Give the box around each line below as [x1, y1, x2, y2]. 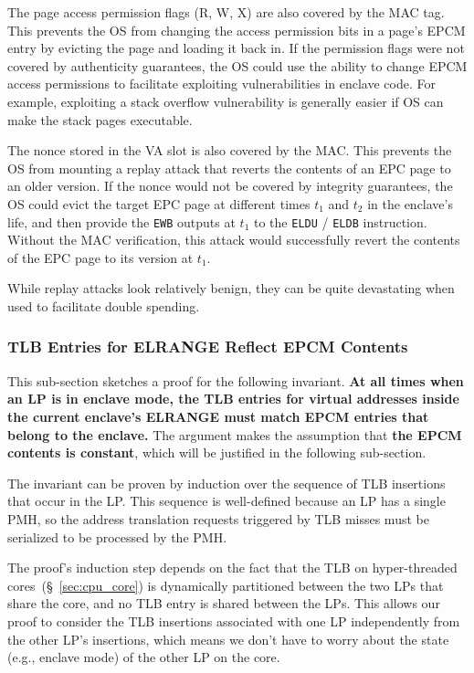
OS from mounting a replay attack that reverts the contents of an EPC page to [7, 158, 451, 177]
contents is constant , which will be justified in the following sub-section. [7, 443, 427, 462]
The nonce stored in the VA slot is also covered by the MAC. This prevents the [7, 141, 452, 160]
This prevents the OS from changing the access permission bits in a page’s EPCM [7, 20, 466, 39]
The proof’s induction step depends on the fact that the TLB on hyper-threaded [7, 558, 458, 577]
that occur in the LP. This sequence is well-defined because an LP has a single [7, 491, 446, 510]
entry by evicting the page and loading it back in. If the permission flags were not [7, 38, 465, 58]
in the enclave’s [367, 194, 453, 213]
